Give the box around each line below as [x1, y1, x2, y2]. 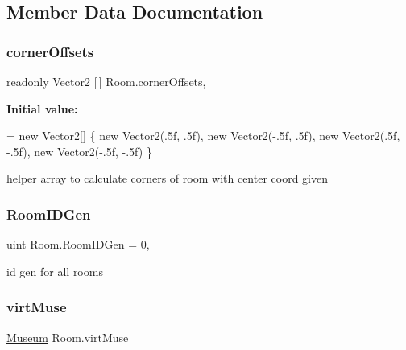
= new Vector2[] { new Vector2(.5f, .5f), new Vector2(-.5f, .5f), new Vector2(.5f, [6, 127, 400, 144]
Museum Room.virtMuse [6, 328, 129, 345]
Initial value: [6, 100, 78, 117]
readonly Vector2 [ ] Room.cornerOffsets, [6, 73, 206, 89]
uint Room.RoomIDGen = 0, [6, 236, 150, 253]
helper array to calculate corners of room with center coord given [6, 170, 328, 187]
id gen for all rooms [6, 262, 103, 279]
